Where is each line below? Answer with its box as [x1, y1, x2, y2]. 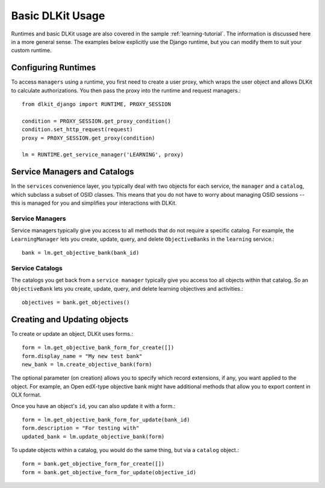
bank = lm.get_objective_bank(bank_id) [22, 249, 140, 256]
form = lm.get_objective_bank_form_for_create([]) [22, 344, 175, 351]
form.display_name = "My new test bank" [22, 353, 143, 359]
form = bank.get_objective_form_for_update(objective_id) [22, 469, 197, 475]
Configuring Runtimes [11, 63, 96, 73]
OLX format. [11, 391, 42, 398]
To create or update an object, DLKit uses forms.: [11, 330, 134, 337]
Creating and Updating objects [11, 314, 129, 324]
